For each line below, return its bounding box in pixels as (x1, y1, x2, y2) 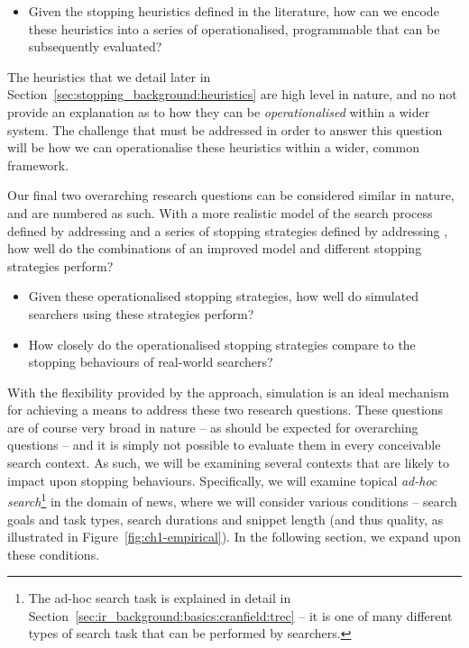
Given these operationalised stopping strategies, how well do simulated (28, 287, 419, 306)
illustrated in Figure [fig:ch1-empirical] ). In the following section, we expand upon (7, 527, 461, 546)
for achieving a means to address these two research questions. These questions (7, 400, 444, 419)
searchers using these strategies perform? (28, 304, 254, 323)
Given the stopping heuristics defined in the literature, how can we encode (28, 2, 439, 20)
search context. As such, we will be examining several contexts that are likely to (7, 453, 450, 472)
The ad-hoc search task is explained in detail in (28, 589, 291, 607)
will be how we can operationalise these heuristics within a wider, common (7, 138, 419, 157)
